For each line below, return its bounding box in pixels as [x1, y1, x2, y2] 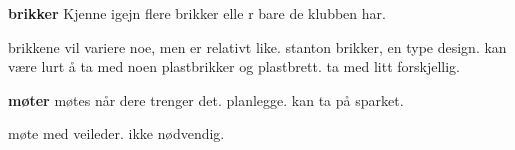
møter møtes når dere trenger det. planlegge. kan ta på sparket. [8, 89, 404, 110]
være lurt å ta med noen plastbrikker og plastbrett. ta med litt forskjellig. [8, 56, 460, 77]
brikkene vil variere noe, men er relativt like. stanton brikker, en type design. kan [8, 36, 507, 57]
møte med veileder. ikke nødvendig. [8, 123, 225, 144]
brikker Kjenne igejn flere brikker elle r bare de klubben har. [8, 3, 386, 23]
